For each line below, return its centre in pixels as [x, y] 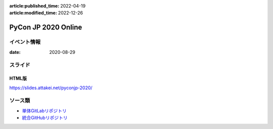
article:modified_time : [33, 13]
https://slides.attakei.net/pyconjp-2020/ [51, 88]
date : [15, 52]
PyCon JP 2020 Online [46, 27]
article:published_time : [34, 6]
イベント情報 [25, 42]
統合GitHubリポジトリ [45, 118]
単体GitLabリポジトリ [44, 110]
